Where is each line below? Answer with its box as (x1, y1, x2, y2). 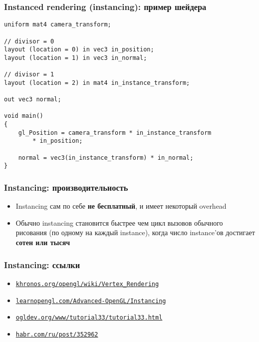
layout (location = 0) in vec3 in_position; (4, 46, 154, 53)
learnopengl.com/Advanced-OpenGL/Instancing (15, 297, 166, 305)
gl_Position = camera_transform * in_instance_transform (18, 129, 212, 136)
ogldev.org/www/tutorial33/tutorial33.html (15, 314, 163, 322)
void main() (4, 112, 43, 120)
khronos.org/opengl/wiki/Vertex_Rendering (15, 280, 159, 288)
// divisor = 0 (4, 37, 54, 45)
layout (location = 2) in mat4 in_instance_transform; (4, 79, 190, 86)
